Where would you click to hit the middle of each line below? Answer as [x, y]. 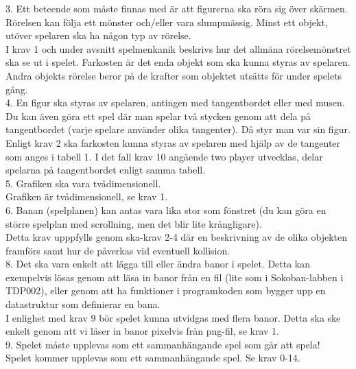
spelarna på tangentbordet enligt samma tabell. [106, 170]
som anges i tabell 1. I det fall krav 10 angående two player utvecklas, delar [164, 156]
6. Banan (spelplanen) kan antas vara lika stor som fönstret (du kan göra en [166, 210]
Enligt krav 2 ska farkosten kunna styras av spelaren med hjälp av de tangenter [173, 142]
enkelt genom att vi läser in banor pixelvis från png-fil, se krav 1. [143, 331]
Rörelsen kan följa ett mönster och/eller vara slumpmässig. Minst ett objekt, [167, 22]
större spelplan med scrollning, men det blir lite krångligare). [134, 223]
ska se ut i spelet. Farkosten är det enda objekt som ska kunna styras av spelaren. [178, 62]
